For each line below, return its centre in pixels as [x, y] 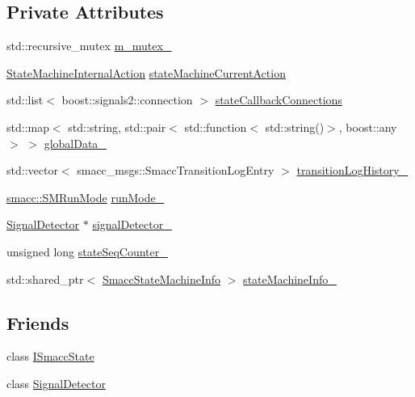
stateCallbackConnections [279, 100]
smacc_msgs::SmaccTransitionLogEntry [176, 170]
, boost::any [368, 127]
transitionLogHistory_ [352, 170]
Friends [38, 322]
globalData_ [75, 143]
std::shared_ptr [45, 279]
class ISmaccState [50, 356]
